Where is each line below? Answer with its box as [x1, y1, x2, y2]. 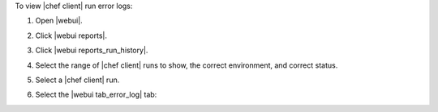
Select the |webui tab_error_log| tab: [35, 89, 157, 100]
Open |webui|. [35, 16, 83, 26]
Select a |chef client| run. [35, 75, 120, 85]
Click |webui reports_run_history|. [35, 45, 148, 56]
